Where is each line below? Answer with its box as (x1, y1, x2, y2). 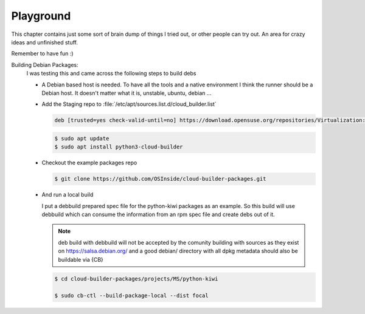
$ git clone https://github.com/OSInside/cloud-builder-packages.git (54, 175, 266, 183)
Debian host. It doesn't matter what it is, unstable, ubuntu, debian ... (41, 89, 212, 97)
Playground (11, 9, 71, 23)
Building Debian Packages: (11, 61, 78, 68)
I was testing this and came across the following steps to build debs (26, 70, 196, 77)
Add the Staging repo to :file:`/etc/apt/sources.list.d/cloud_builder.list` (41, 100, 217, 108)
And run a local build (41, 191, 94, 198)
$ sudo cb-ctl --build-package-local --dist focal (54, 292, 209, 299)
